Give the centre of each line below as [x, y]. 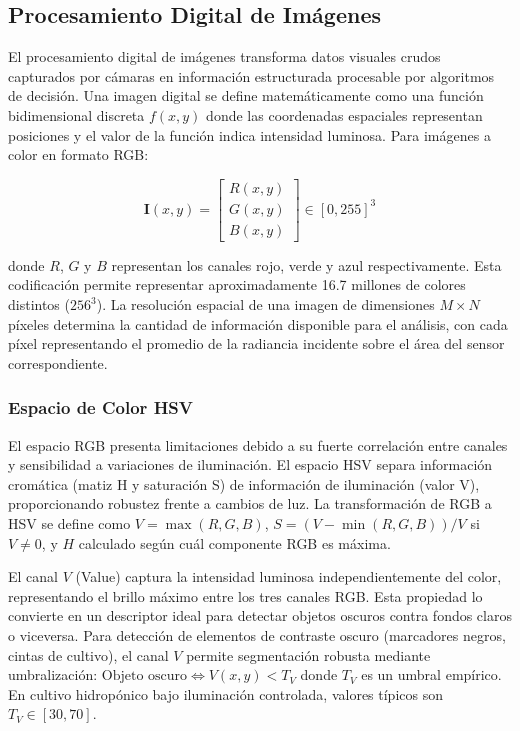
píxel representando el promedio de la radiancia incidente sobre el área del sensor [256, 343]
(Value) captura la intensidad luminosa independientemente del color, [288, 576]
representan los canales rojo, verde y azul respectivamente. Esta [306, 264]
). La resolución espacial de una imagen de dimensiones [265, 304]
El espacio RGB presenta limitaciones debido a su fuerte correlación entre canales [258, 444]
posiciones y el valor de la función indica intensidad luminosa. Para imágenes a [249, 134]
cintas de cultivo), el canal [88, 654]
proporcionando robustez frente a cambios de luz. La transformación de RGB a [250, 503]
